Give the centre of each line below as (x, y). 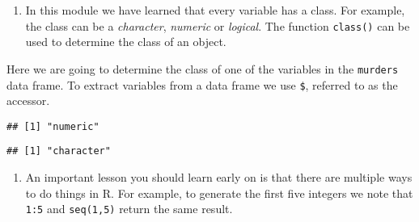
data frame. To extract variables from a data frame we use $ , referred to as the (202, 84)
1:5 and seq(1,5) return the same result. (129, 209)
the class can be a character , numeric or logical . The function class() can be (218, 25)
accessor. (28, 101)
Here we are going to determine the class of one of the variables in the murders (203, 68)
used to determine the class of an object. (126, 42)
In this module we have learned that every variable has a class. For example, (215, 10)
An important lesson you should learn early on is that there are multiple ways (219, 177)
